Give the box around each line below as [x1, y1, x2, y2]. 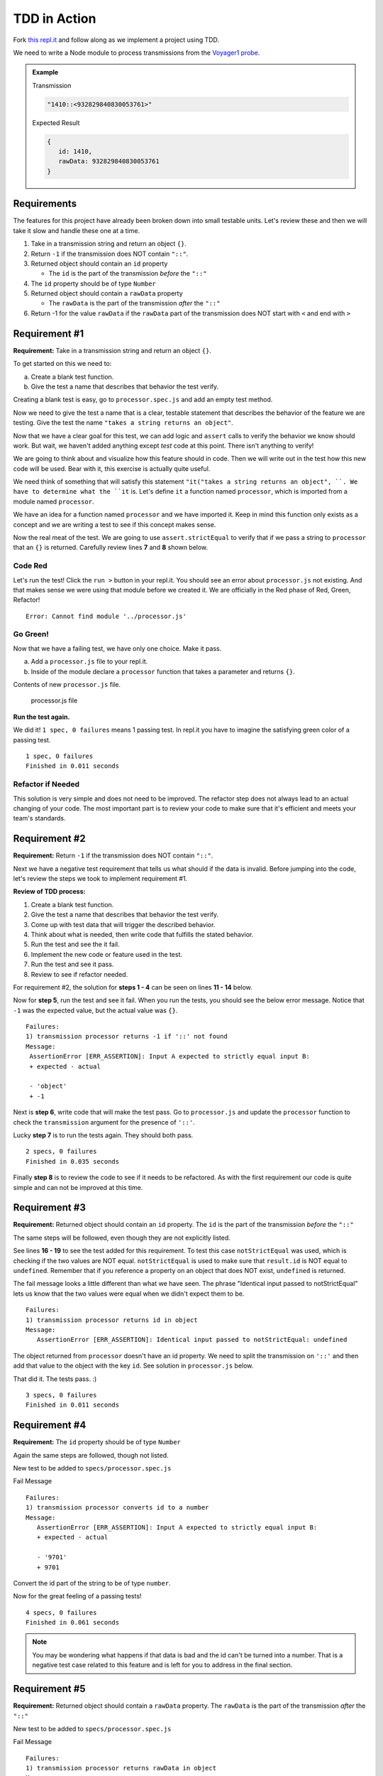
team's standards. [13, 814, 67, 823]
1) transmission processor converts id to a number [26, 1503, 209, 1512]
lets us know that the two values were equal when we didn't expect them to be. [13, 1289, 245, 1298]
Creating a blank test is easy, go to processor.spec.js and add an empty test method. [13, 395, 273, 404]
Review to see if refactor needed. [30, 970, 128, 978]
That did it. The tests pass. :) [13, 1375, 97, 1383]
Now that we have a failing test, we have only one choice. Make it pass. [13, 644, 222, 653]
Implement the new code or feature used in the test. [30, 950, 182, 958]
